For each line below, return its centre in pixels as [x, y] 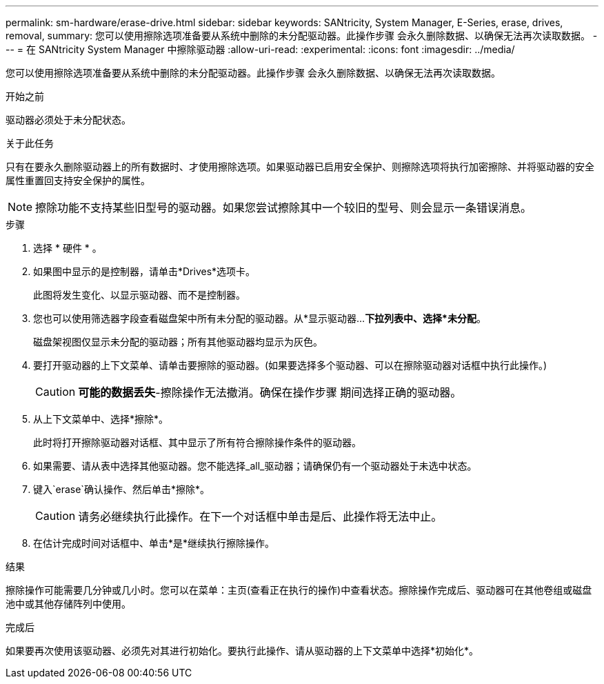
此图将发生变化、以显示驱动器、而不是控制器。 [139, 295]
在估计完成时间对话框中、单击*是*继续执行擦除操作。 [154, 543]
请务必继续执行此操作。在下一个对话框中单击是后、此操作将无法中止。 [260, 516]
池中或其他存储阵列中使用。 [68, 604]
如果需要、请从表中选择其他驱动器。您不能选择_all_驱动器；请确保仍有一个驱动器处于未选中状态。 [255, 466]
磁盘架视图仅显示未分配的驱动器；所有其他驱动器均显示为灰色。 [178, 342]
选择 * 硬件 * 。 [68, 248]
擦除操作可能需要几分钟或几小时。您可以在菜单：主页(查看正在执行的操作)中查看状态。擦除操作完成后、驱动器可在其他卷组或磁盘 [299, 590]
